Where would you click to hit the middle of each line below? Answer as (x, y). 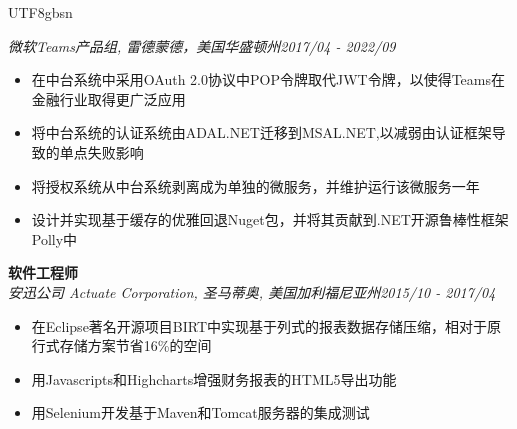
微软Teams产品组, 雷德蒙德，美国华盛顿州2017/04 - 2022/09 (202, 45)
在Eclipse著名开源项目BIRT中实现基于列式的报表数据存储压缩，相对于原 (266, 325)
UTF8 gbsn (40, 12)
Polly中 (54, 238)
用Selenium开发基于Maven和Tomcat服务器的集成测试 (200, 412)
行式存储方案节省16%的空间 (121, 345)
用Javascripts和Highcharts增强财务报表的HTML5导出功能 (214, 378)
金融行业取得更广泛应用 (108, 98)
